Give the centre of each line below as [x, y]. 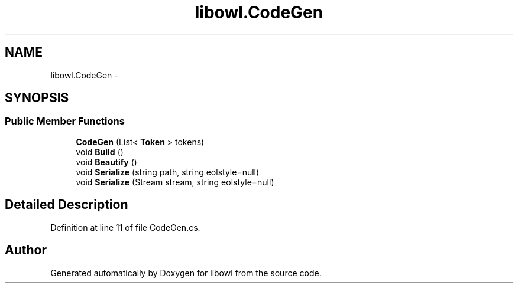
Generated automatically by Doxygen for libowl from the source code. [186, 273]
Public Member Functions [65, 121]
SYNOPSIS [37, 98]
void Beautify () [106, 162]
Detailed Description [67, 205]
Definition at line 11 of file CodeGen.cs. [125, 227]
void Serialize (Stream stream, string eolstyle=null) [175, 182]
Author [26, 250]
